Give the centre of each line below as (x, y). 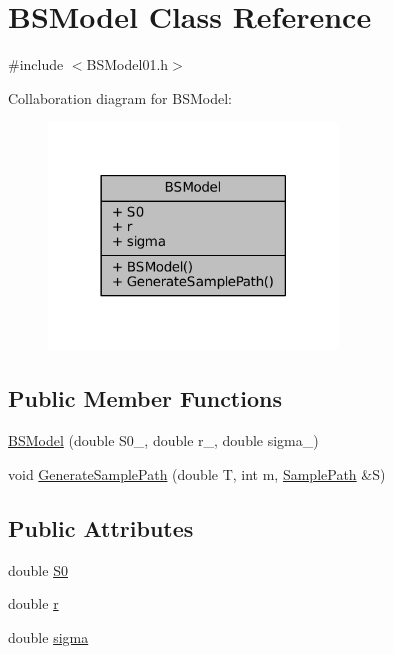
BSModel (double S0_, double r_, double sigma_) (163, 440)
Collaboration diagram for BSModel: (120, 97)
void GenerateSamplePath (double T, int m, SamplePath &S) (197, 473)
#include (36, 64)
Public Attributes (101, 527)
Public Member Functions (145, 398)
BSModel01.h (127, 64)
